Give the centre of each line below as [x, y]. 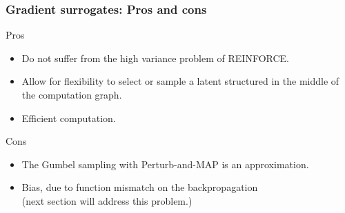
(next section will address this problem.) [107, 200]
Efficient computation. [69, 118]
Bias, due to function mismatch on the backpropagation [140, 187]
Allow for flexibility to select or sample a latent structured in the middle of [180, 81]
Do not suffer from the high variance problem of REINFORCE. [155, 58]
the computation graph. [72, 94]
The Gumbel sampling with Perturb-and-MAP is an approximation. [165, 164]
